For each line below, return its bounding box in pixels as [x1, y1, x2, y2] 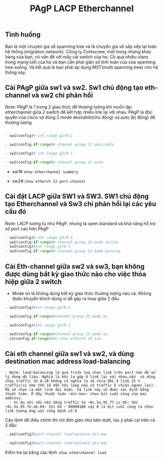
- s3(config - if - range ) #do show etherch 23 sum [5, 336, 101, 341]
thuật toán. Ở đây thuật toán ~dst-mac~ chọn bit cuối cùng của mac [5, 392, 147, 397]
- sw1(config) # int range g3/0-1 [5, 235, 73, 240]
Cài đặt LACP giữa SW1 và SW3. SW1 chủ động [5, 192, 149, 201]
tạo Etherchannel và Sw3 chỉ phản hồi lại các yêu [5, 200, 157, 208]
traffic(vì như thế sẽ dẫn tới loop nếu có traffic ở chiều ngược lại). [5, 383, 156, 388]
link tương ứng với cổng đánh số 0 [5, 409, 77, 414]
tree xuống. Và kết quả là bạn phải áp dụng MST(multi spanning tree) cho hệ [5, 64, 158, 70]
